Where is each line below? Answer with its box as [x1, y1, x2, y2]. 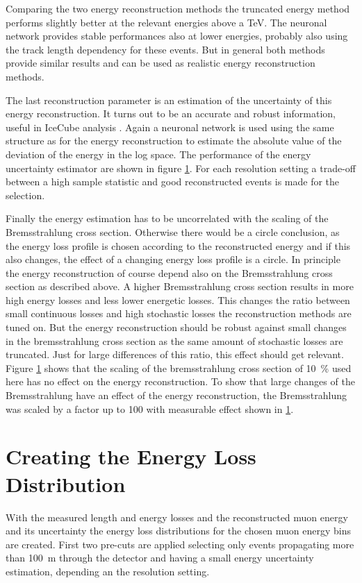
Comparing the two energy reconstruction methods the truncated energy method [6, 1, 350, 15]
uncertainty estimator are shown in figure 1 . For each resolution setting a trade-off [6, 160, 356, 175]
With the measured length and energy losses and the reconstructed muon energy [6, 509, 348, 524]
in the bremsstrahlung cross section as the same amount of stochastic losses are [6, 333, 343, 348]
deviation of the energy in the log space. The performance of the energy [6, 146, 311, 161]
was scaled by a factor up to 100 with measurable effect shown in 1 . [6, 401, 294, 416]
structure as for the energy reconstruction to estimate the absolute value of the [6, 133, 342, 148]
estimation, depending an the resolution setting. [6, 564, 210, 578]
